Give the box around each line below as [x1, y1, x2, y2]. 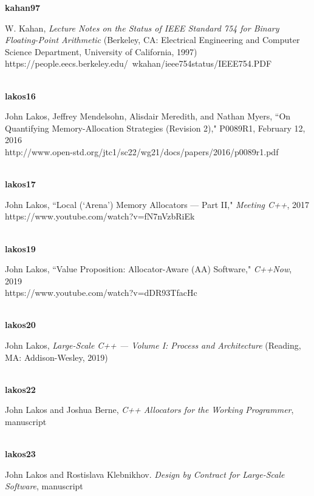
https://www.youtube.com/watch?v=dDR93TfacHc [5, 286, 197, 299]
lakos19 [5, 242, 36, 255]
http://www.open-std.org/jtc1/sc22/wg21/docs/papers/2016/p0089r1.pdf [5, 145, 279, 158]
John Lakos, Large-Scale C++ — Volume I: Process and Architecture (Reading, [5, 339, 301, 352]
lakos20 [5, 318, 36, 331]
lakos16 [5, 89, 36, 102]
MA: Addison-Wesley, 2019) [5, 350, 108, 363]
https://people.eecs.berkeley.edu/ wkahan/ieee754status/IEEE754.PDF [5, 57, 272, 70]
